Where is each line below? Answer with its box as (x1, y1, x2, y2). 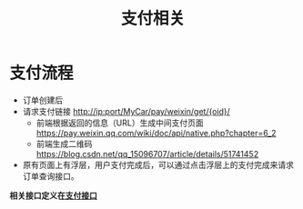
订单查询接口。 (22, 170, 79, 182)
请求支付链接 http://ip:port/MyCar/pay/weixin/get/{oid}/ (22, 105, 230, 116)
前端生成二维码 (35, 138, 93, 149)
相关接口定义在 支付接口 (9, 190, 97, 201)
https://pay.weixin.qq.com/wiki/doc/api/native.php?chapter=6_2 (35, 127, 277, 138)
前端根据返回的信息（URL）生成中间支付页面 (35, 117, 204, 128)
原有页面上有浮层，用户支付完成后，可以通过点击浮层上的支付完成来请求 (22, 159, 294, 170)
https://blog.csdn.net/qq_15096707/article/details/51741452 (35, 148, 259, 159)
